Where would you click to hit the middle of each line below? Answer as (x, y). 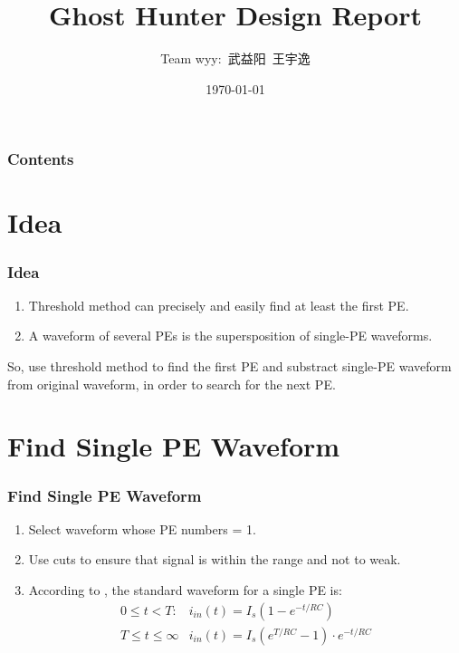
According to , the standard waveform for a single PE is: (185, 589)
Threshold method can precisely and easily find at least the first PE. (219, 305)
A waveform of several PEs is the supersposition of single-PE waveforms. (230, 336)
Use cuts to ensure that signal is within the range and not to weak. (215, 559)
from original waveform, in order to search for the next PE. (172, 384)
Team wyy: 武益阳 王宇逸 (235, 58)
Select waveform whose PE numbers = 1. (142, 528)
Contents (41, 159)
